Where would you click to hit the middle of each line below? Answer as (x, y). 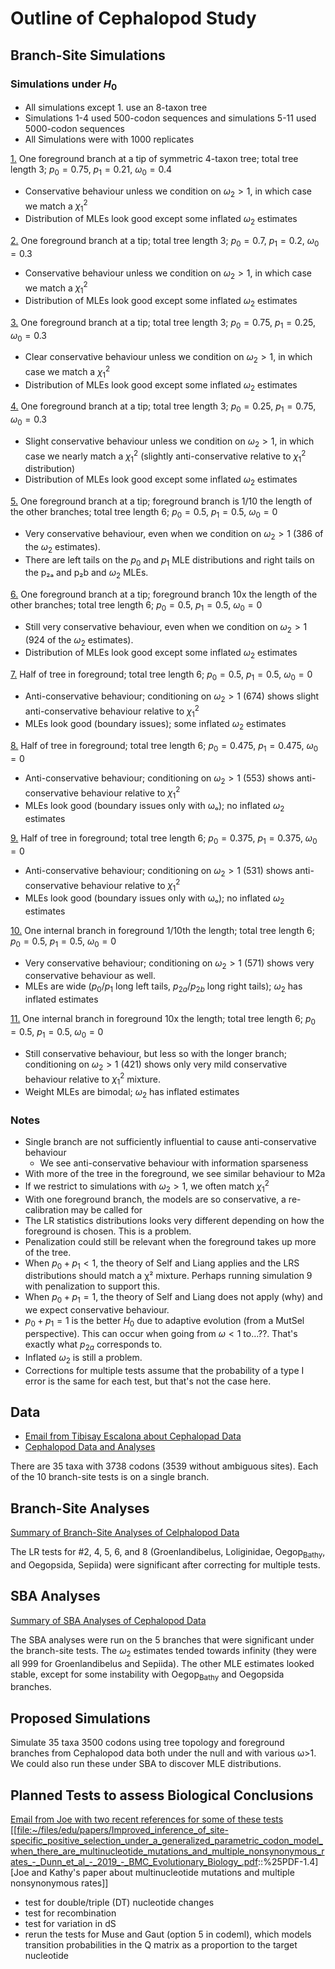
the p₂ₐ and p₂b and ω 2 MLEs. (86, 574)
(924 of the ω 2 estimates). (79, 640)
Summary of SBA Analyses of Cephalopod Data (108, 1620)
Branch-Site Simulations (88, 55)
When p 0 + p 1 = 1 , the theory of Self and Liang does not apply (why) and (173, 1298)
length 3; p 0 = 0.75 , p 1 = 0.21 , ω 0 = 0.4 (91, 170)
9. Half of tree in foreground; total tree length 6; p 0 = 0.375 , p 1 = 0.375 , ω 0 (164, 839)
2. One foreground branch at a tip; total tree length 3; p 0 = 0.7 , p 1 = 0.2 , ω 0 (165, 241)
